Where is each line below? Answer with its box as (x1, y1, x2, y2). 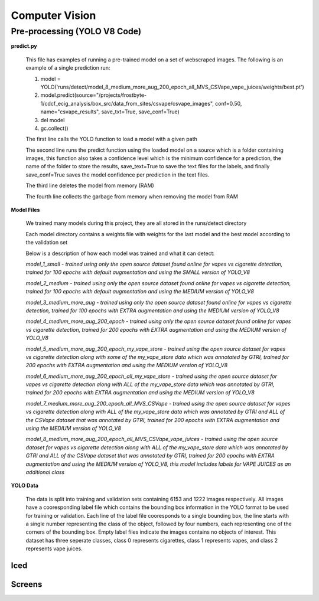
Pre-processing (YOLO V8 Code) (11, 26, 142, 37)
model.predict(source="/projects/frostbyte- (40, 92, 147, 99)
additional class (25, 468, 65, 475)
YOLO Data (11, 482, 38, 489)
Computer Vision (11, 9, 96, 22)
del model (40, 116, 65, 123)
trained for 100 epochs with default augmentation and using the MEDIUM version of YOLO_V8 (25, 288, 254, 295)
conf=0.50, (214, 100, 242, 107)
